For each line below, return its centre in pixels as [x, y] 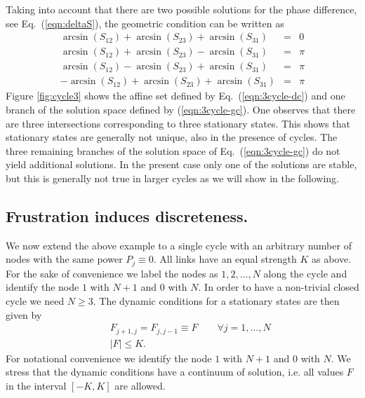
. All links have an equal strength [225, 259]
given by [24, 314]
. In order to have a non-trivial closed [279, 287]
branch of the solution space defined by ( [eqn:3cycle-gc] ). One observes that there [181, 109]
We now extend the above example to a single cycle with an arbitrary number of [179, 245]
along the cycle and [305, 273]
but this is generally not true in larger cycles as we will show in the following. [172, 178]
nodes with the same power [64, 259]
